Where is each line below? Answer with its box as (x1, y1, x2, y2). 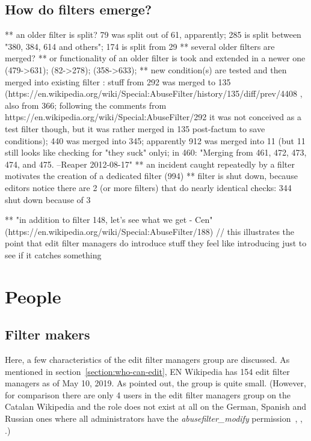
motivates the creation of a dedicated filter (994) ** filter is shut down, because (5, 169, 298, 182)
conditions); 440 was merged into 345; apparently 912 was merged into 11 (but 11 (5, 134, 306, 147)
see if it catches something (5, 248, 102, 261)
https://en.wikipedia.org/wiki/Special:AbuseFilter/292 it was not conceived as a (5, 111, 301, 123)
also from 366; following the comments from (5, 99, 167, 111)
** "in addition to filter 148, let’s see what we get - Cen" (5, 213, 213, 226)
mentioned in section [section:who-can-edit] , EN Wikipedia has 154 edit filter (5, 365, 290, 377)
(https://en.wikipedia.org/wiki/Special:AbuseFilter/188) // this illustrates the (5, 225, 295, 237)
